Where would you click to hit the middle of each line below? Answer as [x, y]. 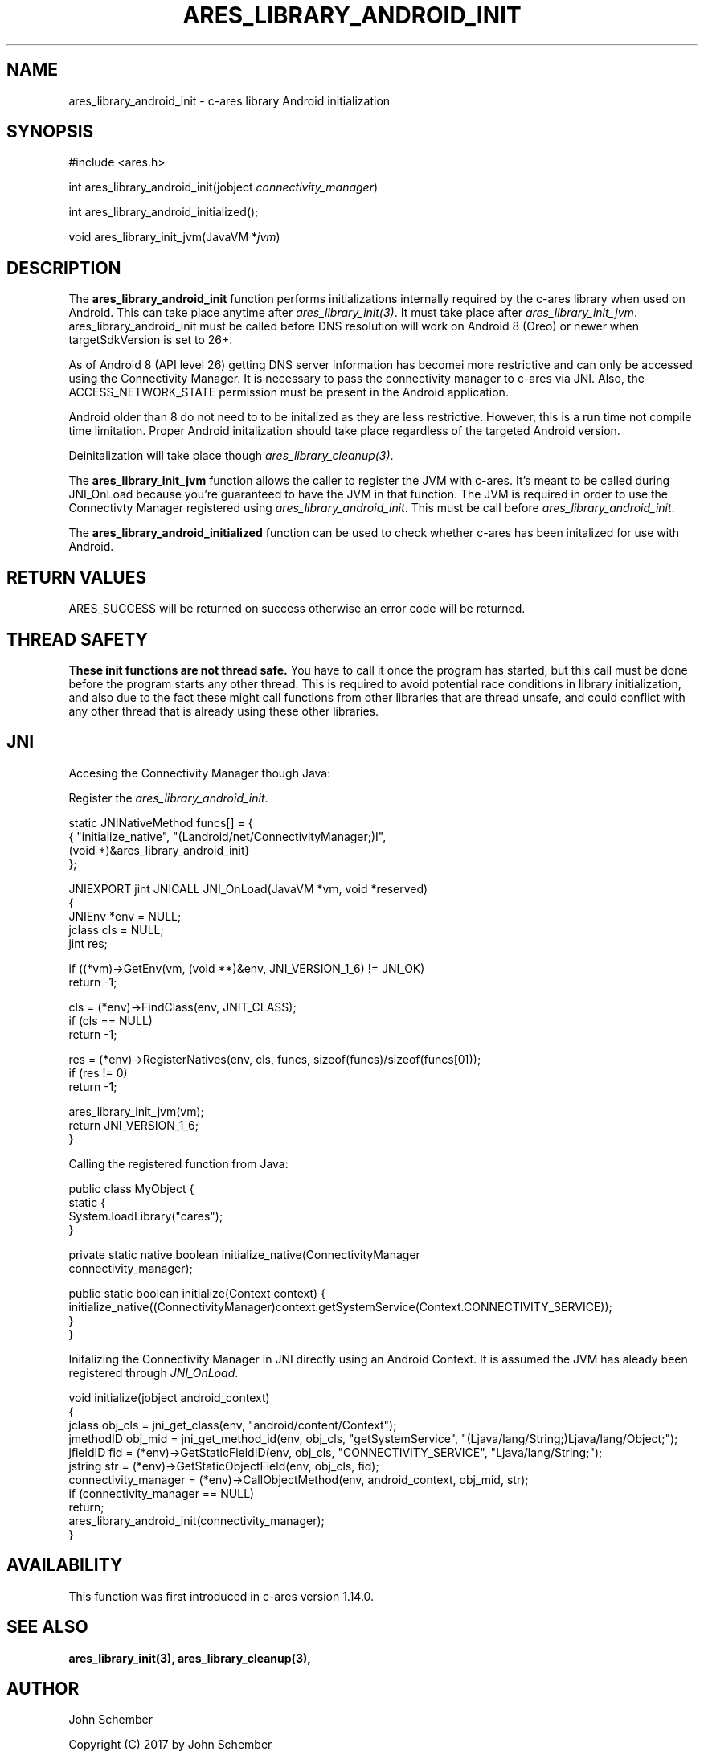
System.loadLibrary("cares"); [146, 1216]
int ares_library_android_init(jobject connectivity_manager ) [223, 187]
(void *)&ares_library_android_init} [159, 850]
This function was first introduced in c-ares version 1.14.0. [221, 1596]
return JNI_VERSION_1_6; [134, 1125]
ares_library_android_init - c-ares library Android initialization [229, 100]
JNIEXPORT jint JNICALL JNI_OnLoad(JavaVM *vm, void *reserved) [248, 888]
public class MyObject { [131, 1188]
